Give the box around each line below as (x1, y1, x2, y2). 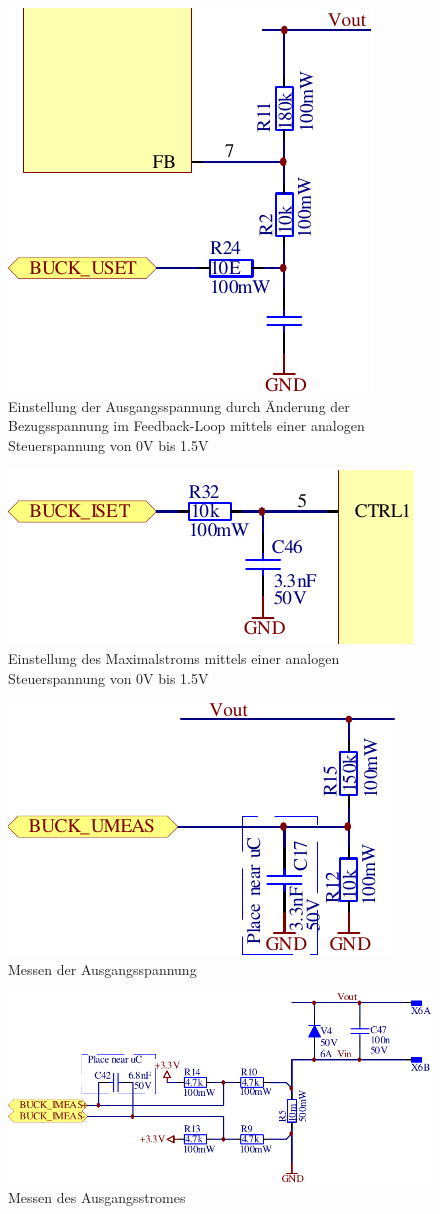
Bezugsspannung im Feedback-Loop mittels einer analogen (8, 415, 365, 436)
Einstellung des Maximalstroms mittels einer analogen (8, 647, 340, 668)
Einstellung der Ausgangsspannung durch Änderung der (8, 395, 350, 416)
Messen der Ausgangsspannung (8, 958, 197, 979)
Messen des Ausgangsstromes (8, 1186, 186, 1207)
